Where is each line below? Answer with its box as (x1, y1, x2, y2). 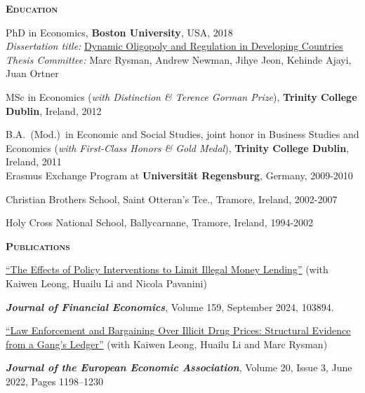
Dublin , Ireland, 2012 (6, 103, 102, 118)
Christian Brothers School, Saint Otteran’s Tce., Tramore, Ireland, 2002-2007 (6, 191, 338, 206)
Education (6, 1, 58, 15)
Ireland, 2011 (6, 154, 62, 169)
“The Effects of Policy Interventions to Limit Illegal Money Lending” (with (6, 262, 328, 277)
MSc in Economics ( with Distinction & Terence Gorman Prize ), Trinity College (6, 89, 357, 104)
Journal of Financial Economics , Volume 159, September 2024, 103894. (6, 299, 334, 314)
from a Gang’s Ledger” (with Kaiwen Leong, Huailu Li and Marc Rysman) (6, 336, 328, 351)
